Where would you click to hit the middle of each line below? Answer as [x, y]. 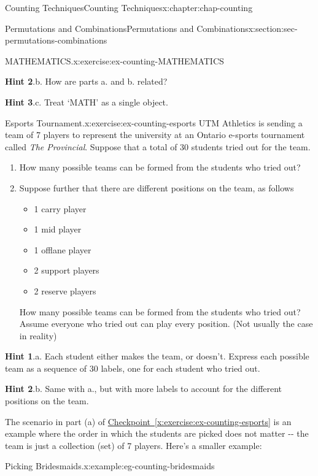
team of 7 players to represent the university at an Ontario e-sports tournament [155, 135]
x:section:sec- [273, 28]
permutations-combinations [56, 40]
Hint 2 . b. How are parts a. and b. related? [86, 81]
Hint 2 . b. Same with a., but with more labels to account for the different [144, 389]
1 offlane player [63, 249]
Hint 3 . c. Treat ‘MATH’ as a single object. [87, 102]
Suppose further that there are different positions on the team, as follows [157, 187]
